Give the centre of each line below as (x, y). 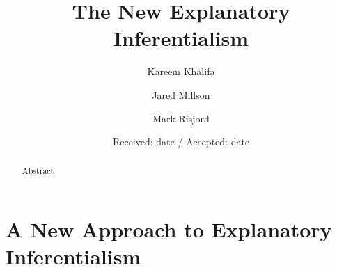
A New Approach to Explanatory (169, 229)
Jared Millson (181, 94)
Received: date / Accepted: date (181, 142)
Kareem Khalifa (181, 71)
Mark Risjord (181, 118)
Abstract (38, 171)
